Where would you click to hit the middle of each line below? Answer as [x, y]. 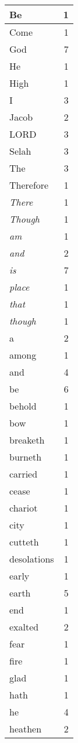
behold [23, 406]
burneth [26, 457]
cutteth [24, 542]
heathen [26, 729]
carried [24, 474]
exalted [24, 627]
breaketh [27, 440]
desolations [32, 559]
